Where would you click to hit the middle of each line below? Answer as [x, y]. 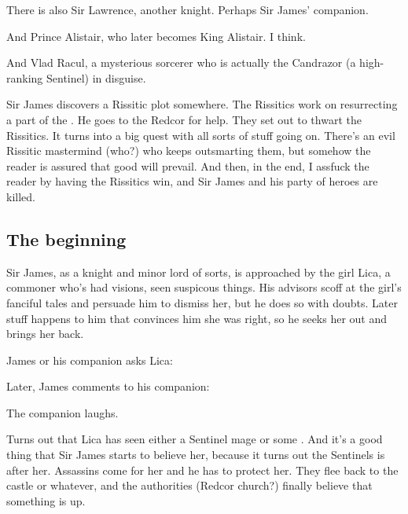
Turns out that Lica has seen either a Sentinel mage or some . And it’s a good [195, 439]
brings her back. [45, 334]
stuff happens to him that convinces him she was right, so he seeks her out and [197, 318]
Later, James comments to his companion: [108, 386]
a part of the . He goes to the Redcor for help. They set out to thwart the [184, 119]
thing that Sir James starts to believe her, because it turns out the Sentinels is [196, 455]
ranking [25, 77]
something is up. [46, 500]
